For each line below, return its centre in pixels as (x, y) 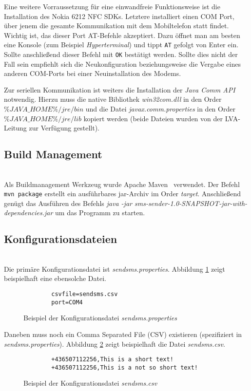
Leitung (15, 128)
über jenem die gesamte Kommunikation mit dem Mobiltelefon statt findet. (116, 26)
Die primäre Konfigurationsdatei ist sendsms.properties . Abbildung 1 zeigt (115, 269)
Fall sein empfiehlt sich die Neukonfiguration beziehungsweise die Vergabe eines (122, 64)
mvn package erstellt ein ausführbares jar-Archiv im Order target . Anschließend (123, 194)
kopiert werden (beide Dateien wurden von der (153, 118)
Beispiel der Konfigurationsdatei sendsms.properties (100, 318)
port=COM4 (67, 302)
